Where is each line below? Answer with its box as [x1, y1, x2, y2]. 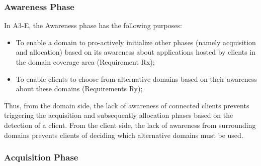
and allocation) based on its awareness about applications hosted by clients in [16, 47, 255, 57]
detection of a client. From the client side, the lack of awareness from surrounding [4, 119, 256, 130]
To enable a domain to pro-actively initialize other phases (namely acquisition [16, 37, 256, 47]
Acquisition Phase [4, 151, 78, 163]
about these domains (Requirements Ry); [16, 83, 143, 94]
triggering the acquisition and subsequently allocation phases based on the [4, 110, 233, 120]
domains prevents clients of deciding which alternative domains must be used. [4, 129, 243, 140]
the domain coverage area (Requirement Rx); [16, 57, 155, 67]
